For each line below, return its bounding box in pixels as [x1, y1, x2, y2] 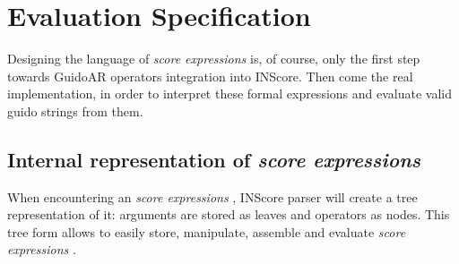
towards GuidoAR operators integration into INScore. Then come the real [7, 66, 413, 85]
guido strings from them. [7, 101, 143, 120]
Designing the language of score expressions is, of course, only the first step [7, 49, 420, 68]
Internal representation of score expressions [7, 145, 421, 173]
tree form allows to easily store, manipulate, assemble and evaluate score [7, 222, 406, 241]
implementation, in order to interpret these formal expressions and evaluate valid [7, 84, 452, 103]
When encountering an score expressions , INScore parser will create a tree [7, 187, 418, 206]
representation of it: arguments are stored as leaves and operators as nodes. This [7, 205, 450, 224]
